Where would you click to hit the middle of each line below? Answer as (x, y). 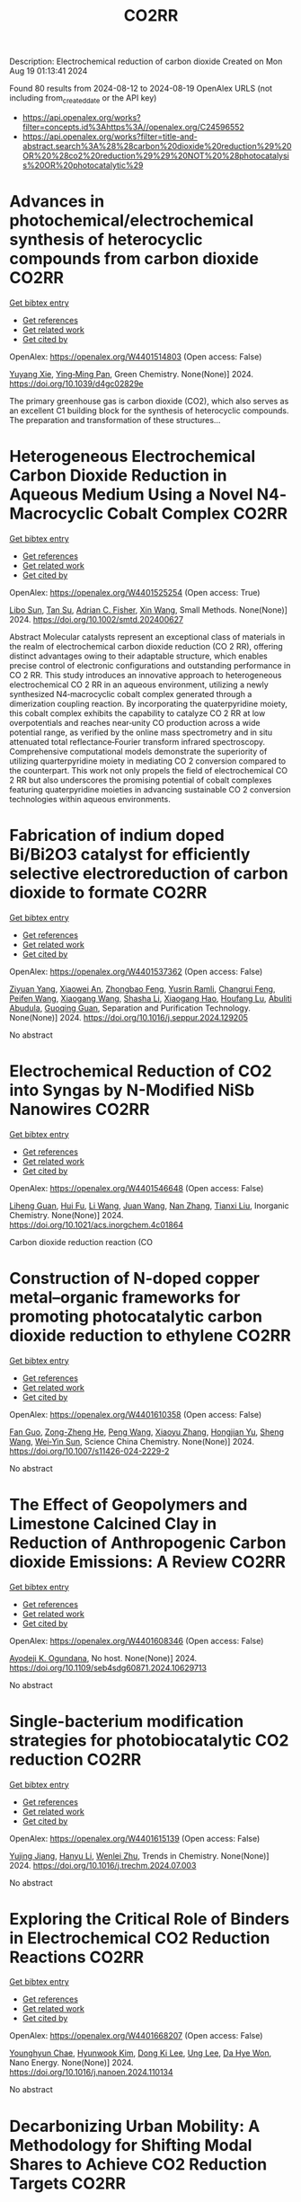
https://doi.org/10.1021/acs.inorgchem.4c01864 (97, 1225)
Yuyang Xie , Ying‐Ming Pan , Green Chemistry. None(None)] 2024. (132, 374)
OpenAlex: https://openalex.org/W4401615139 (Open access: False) (135, 1838)
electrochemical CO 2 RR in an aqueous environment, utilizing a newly (139, 685)
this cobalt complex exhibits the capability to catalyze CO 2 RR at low (137, 713)
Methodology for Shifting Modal (131, 2145)
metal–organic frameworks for (125, 1297)
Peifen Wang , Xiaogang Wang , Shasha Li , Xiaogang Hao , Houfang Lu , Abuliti (150, 998)
